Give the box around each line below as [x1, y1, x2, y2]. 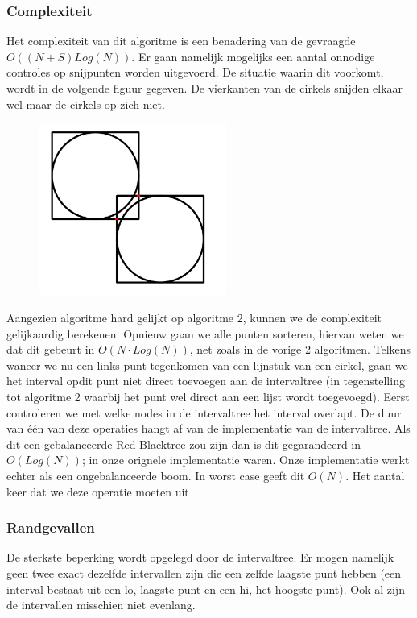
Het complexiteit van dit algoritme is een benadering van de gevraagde [6, 32, 356, 49]
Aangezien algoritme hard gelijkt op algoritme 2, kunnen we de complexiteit [6, 309, 382, 326]
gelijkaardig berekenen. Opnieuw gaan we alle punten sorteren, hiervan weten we [6, 325, 404, 342]
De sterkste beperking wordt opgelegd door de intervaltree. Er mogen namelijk [6, 549, 394, 566]
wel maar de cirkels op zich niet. [6, 95, 165, 112]
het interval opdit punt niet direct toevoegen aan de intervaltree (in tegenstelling [6, 372, 405, 389]
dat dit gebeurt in [6, 341, 95, 358]
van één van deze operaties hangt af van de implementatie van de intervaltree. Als [6, 420, 411, 437]
